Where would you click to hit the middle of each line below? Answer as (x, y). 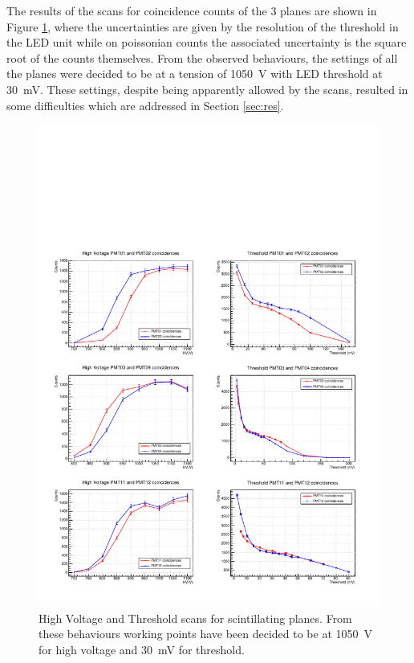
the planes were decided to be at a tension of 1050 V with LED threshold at (195, 74)
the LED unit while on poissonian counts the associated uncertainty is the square (207, 42)
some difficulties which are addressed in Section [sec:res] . (145, 105)
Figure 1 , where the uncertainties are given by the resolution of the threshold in (203, 26)
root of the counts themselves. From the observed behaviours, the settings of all (202, 57)
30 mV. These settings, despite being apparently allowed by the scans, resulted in (207, 89)
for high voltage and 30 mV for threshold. (142, 649)
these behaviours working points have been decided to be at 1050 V (206, 634)
